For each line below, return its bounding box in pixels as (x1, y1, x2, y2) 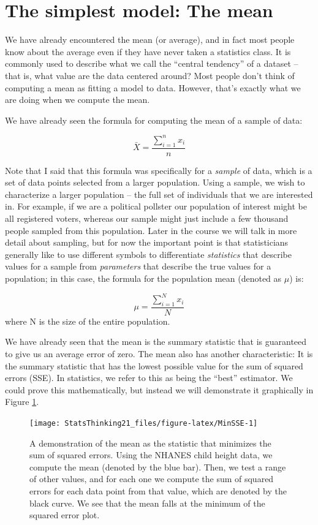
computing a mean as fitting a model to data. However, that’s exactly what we (5, 81, 301, 94)
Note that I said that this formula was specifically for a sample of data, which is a (5, 164, 312, 176)
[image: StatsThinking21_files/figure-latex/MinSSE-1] (29, 419, 258, 428)
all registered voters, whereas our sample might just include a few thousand (5, 211, 289, 224)
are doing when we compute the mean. (5, 93, 150, 106)
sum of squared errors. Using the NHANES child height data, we (29, 448, 273, 461)
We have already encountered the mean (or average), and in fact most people (5, 33, 295, 46)
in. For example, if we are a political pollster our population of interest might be (5, 200, 307, 213)
